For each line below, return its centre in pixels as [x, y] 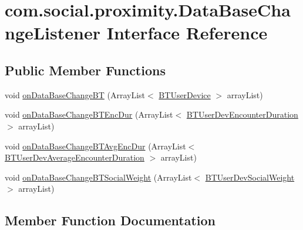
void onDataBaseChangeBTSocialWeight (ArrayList [98, 177]
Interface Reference [187, 33]
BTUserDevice [185, 94]
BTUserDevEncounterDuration [242, 114]
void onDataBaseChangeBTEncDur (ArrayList [89, 114]
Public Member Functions [85, 70]
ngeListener [53, 33]
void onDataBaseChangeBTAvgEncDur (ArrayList [95, 146]
